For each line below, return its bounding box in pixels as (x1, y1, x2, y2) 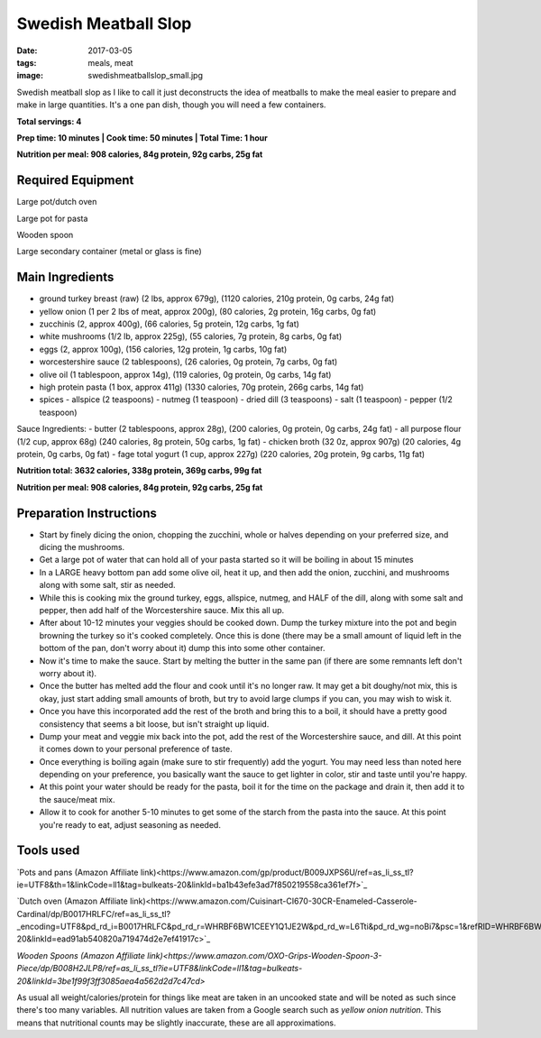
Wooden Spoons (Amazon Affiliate (16, 950, 146, 960)
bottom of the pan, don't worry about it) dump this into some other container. (39, 643, 326, 654)
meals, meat (87, 57, 134, 68)
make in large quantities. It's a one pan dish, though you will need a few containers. (16, 99, 326, 110)
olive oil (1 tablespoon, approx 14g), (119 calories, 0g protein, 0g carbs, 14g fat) (39, 369, 332, 380)
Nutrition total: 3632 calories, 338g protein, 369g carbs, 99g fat (16, 465, 262, 476)
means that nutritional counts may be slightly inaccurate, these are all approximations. (16, 1017, 336, 1028)
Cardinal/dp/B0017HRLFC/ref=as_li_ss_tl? (16, 908, 171, 919)
